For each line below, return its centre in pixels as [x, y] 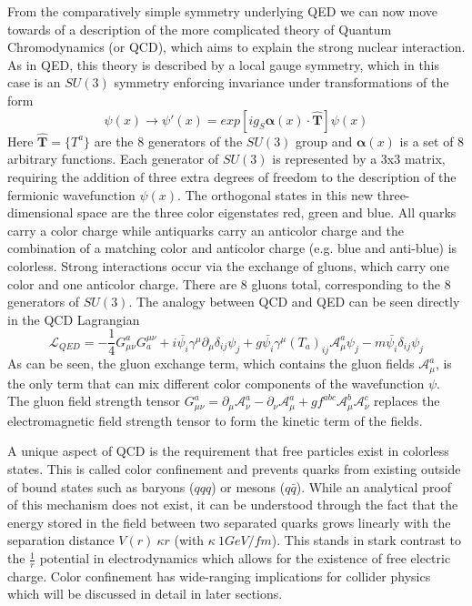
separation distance [61, 540]
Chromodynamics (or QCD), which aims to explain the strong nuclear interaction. [236, 47]
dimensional [40, 212]
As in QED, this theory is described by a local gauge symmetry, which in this [224, 64]
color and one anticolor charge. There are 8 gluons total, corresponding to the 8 [229, 283]
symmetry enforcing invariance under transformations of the [281, 82]
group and [324, 141]
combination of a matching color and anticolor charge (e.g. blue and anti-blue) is [232, 248]
